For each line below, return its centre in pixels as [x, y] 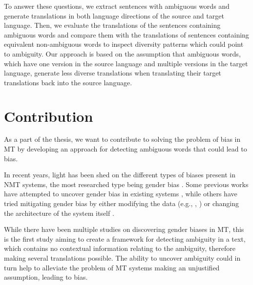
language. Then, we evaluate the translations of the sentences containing [112, 25]
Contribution [49, 116]
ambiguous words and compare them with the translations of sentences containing [126, 34]
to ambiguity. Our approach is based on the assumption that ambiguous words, [122, 53]
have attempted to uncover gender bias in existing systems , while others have [121, 194]
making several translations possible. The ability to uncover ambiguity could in [122, 258]
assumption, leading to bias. [46, 277]
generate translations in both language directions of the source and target [114, 15]
